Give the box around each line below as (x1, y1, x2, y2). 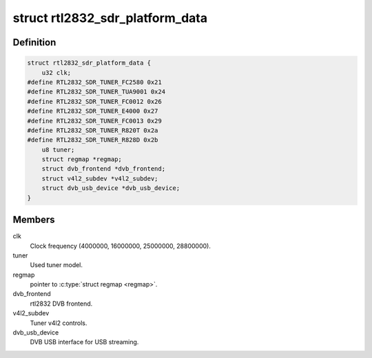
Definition (12, 36, 56, 48)
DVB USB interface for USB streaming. (30, 338, 139, 346)
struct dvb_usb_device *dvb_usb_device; (41, 185, 180, 192)
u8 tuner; (41, 145, 75, 154)
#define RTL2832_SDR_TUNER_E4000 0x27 (27, 107, 158, 115)
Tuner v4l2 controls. (30, 319, 87, 327)
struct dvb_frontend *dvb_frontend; (41, 165, 165, 173)
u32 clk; (41, 69, 72, 76)
